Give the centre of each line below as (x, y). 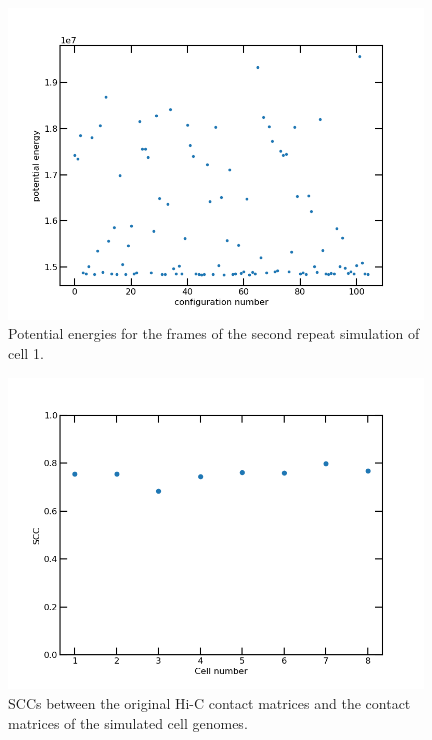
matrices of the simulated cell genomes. (128, 722)
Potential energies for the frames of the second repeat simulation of (214, 333)
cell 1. (26, 352)
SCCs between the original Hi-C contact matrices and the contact (209, 702)
